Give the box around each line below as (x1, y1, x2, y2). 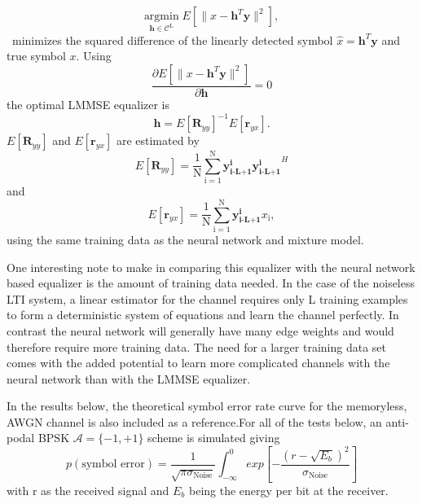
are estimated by (116, 132, 200, 149)
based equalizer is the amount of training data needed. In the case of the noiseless (7, 274, 415, 291)
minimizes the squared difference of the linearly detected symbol (11, 31, 333, 48)
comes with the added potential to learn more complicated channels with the (7, 354, 390, 371)
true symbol (7, 47, 66, 64)
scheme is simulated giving (147, 429, 280, 446)
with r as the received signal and (7, 481, 169, 498)
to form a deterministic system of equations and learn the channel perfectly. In (7, 306, 399, 323)
